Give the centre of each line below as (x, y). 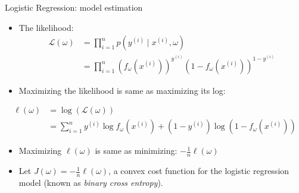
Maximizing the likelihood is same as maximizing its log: (122, 90)
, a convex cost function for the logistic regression (199, 171)
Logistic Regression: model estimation (74, 7)
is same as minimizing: (136, 151)
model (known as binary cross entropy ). (91, 183)
